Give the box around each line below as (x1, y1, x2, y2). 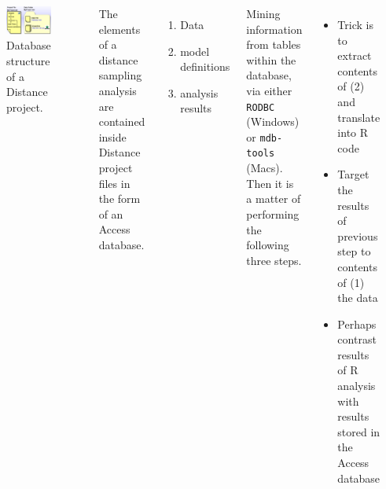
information (246, 20, 303, 37)
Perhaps (337, 315, 377, 332)
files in (98, 175, 131, 191)
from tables (246, 36, 301, 53)
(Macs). (246, 160, 283, 176)
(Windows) (246, 113, 300, 130)
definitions (180, 58, 230, 75)
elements (98, 20, 141, 37)
